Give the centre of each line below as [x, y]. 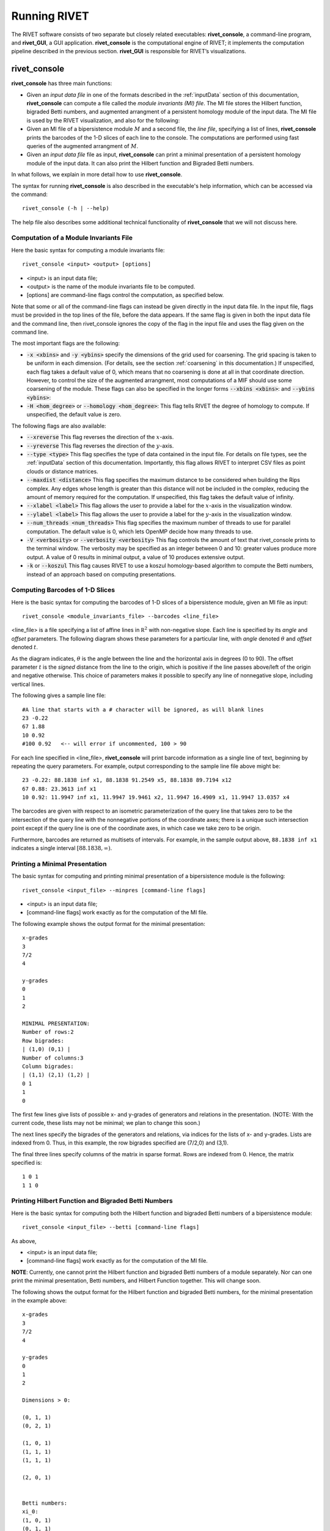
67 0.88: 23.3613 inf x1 [59, 789]
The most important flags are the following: [66, 344]
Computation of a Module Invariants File [72, 238]
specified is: [27, 1162]
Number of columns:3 [53, 1058]
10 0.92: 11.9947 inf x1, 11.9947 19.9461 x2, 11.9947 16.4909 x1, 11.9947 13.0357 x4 [156, 797]
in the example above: [39, 1300]
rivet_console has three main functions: [62, 83]
